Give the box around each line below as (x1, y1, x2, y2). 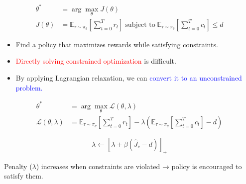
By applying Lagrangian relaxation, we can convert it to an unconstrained (15, 72, 242, 83)
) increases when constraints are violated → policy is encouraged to (36, 161, 242, 171)
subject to (125, 21, 155, 28)
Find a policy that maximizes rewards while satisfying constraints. (15, 39, 218, 49)
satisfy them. (4, 171, 43, 181)
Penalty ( (4, 161, 32, 171)
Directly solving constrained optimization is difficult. (15, 56, 176, 66)
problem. (15, 82, 43, 92)
